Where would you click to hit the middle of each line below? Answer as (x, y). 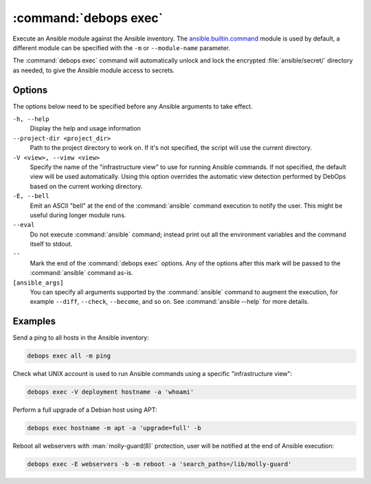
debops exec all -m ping (69, 356)
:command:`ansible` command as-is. (81, 273)
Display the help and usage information (85, 129)
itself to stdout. (51, 244)
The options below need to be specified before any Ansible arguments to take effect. (133, 106)
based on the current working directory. (86, 186)
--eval (24, 225)
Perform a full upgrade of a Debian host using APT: (85, 410)
